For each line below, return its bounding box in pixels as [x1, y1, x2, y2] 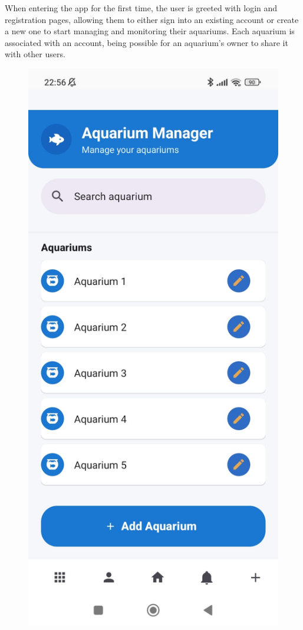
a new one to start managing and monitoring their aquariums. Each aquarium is [5, 25, 295, 37]
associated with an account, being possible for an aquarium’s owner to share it [5, 36, 288, 48]
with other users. [5, 48, 65, 60]
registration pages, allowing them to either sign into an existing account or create [5, 13, 299, 25]
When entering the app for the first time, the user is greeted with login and [5, 2, 278, 14]
